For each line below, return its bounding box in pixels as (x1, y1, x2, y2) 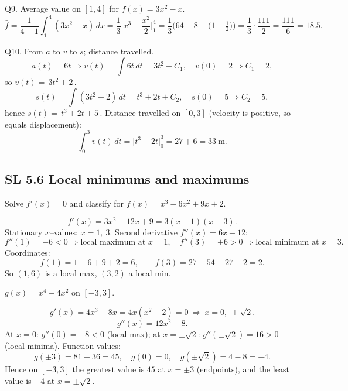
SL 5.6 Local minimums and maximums (5, 169, 250, 187)
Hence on (5, 363, 38, 375)
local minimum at (255, 238, 319, 247)
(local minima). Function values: (5, 339, 121, 351)
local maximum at (80, 238, 146, 247)
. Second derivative (110, 226, 178, 238)
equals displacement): (5, 118, 81, 130)
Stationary (5, 226, 43, 238)
